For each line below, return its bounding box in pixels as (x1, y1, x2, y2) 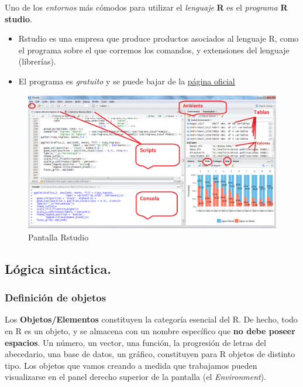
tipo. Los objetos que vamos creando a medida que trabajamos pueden (5, 359, 257, 371)
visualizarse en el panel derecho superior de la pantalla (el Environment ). (5, 371, 267, 383)
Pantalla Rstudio (28, 230, 89, 243)
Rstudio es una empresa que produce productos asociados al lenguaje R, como (18, 32, 299, 45)
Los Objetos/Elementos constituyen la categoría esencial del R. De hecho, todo (5, 313, 298, 325)
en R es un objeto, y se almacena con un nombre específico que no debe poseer (5, 325, 295, 337)
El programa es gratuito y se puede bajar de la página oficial (18, 74, 235, 87)
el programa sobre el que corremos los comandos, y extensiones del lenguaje (18, 43, 290, 56)
